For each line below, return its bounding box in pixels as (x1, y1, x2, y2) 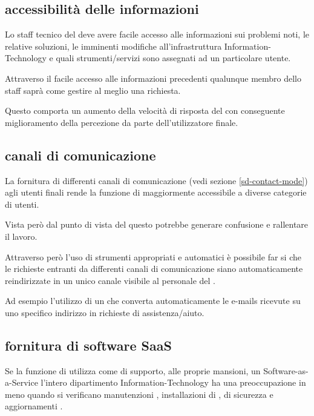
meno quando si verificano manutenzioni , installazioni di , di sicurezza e (5, 388, 273, 400)
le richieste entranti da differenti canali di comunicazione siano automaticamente (5, 262, 303, 275)
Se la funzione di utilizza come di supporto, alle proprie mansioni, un (5, 364, 261, 377)
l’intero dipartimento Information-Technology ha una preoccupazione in (41, 376, 306, 389)
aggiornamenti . (5, 400, 63, 412)
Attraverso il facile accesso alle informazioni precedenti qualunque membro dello (5, 71, 302, 84)
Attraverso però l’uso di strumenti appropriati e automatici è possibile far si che (5, 250, 301, 263)
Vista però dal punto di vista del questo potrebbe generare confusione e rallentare (5, 218, 309, 231)
